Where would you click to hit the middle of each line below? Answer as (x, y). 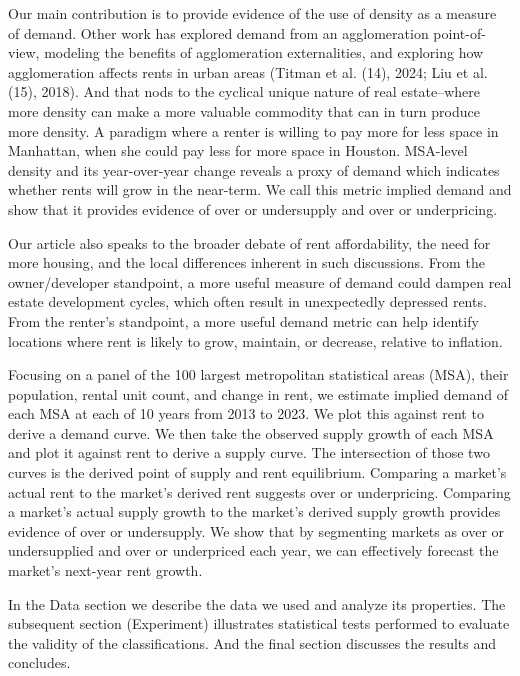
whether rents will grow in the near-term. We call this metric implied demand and (260, 189)
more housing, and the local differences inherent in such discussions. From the (246, 262)
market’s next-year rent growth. (105, 570)
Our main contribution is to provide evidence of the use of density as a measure (252, 13)
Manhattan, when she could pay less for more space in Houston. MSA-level (238, 150)
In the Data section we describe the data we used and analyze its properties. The (257, 603)
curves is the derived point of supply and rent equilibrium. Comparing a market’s (257, 472)
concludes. (39, 662)
